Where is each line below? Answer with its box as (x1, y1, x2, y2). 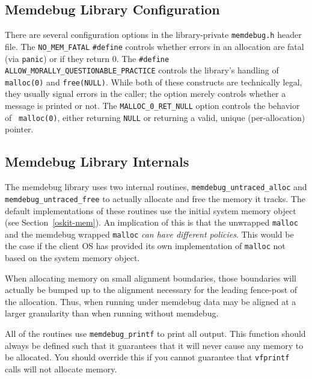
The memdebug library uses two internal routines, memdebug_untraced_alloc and (5, 180, 307, 193)
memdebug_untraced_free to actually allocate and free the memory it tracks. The (5, 192, 305, 205)
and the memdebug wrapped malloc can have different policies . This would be (5, 227, 294, 240)
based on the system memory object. (5, 251, 140, 264)
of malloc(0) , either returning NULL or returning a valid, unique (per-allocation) (5, 111, 305, 123)
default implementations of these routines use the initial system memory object (5, 204, 296, 217)
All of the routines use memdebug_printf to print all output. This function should (5, 327, 306, 340)
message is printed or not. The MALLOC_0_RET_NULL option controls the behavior (5, 99, 300, 112)
